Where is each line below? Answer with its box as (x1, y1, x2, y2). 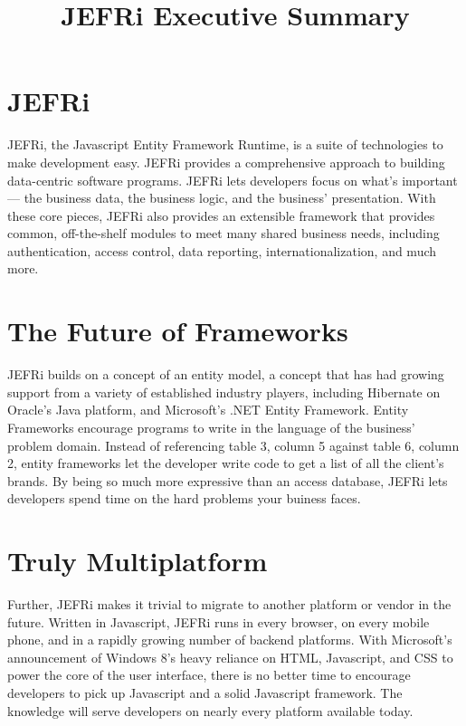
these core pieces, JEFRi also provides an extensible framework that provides (7, 205, 435, 224)
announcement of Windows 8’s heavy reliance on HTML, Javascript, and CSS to (7, 647, 453, 666)
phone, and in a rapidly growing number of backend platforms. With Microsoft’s (7, 630, 452, 649)
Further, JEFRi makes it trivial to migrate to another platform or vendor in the (7, 595, 452, 614)
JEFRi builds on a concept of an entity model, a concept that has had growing (7, 365, 444, 384)
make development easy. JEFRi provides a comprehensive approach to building (7, 152, 445, 171)
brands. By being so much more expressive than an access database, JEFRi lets (7, 471, 448, 490)
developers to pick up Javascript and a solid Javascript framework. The (7, 683, 403, 702)
